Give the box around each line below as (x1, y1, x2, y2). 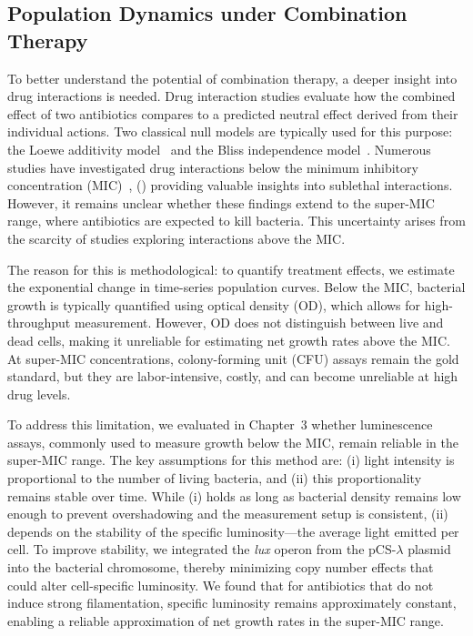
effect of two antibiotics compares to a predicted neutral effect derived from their (7, 104, 458, 123)
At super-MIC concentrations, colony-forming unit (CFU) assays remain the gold (7, 348, 459, 368)
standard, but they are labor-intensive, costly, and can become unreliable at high (7, 367, 458, 386)
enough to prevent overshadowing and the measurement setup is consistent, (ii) (7, 504, 448, 523)
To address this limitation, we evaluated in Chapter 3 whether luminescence (7, 415, 433, 434)
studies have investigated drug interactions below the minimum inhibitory (7, 157, 418, 177)
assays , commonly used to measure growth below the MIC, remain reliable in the (7, 432, 458, 451)
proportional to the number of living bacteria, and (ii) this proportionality (7, 469, 422, 488)
